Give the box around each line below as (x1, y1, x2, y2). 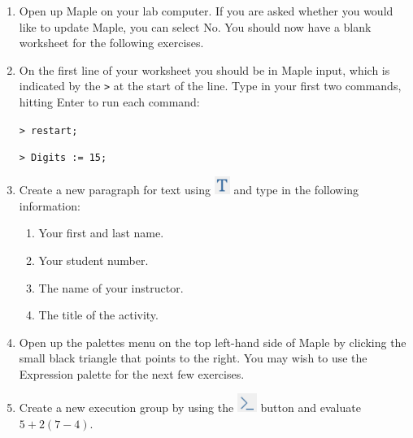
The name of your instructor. (38, 279, 184, 296)
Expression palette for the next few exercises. (19, 365, 245, 382)
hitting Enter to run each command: (19, 93, 200, 111)
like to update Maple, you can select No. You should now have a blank (19, 18, 372, 35)
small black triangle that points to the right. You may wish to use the (19, 349, 367, 366)
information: (19, 197, 80, 214)
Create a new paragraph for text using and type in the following (19, 181, 359, 198)
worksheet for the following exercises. (19, 34, 204, 51)
